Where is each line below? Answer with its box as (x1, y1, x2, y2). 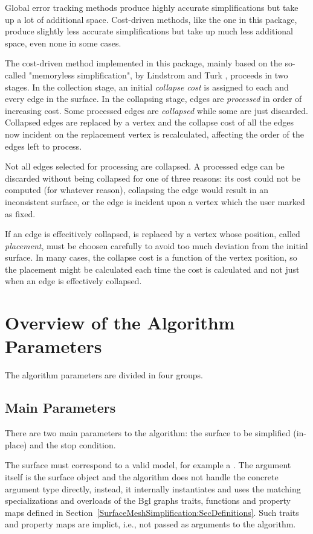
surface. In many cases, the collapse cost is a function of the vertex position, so (5, 251, 297, 264)
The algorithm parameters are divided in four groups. (5, 369, 203, 381)
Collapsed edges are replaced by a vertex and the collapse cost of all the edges (5, 116, 294, 129)
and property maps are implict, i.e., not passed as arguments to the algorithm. (5, 518, 296, 530)
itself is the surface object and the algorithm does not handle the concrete (5, 470, 279, 483)
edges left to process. (5, 139, 82, 152)
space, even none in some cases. (5, 36, 121, 49)
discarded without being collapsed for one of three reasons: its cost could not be (5, 171, 301, 184)
